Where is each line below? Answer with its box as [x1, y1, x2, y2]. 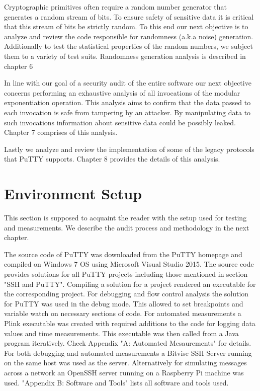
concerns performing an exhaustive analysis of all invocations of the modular [4, 87, 240, 98]
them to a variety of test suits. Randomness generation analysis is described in [4, 50, 246, 61]
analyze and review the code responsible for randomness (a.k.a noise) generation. [4, 31, 253, 41]
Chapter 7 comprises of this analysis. [4, 127, 118, 137]
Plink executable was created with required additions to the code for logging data [4, 318, 255, 328]
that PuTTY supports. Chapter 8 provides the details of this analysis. [4, 153, 220, 164]
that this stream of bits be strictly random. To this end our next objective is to [4, 21, 248, 32]
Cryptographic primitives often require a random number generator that [4, 2, 227, 12]
